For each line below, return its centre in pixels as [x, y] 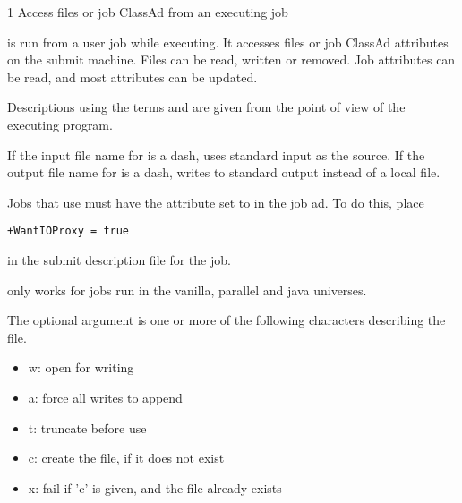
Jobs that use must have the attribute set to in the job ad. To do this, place [216, 202]
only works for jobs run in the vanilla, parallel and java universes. [187, 290]
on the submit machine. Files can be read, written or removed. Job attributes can [231, 60]
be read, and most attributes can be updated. [133, 77]
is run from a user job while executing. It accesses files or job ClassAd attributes [228, 42]
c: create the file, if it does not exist [126, 458]
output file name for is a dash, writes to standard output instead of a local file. [224, 172]
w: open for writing [81, 367]
